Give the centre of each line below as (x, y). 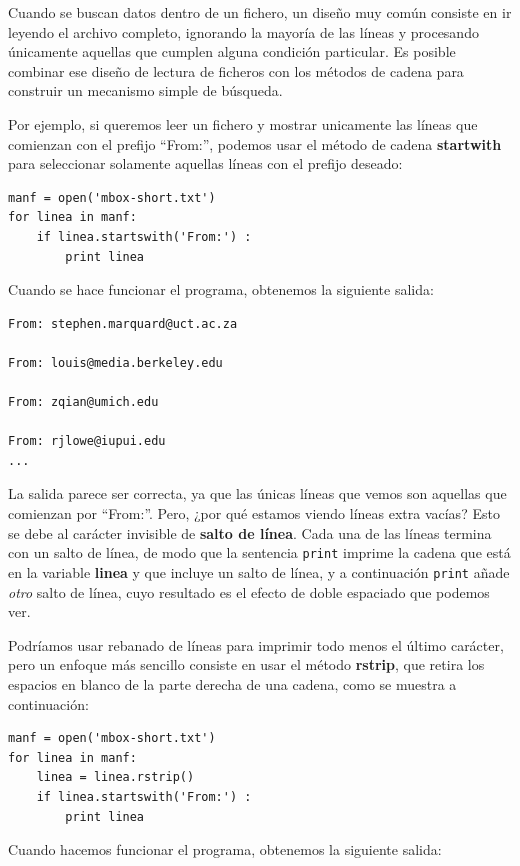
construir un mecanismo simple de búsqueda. (145, 90)
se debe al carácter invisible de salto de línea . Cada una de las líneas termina (250, 532)
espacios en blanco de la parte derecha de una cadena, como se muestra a (232, 683)
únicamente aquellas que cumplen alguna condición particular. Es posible (232, 51)
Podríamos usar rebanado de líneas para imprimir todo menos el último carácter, (256, 644)
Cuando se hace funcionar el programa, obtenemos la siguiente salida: (221, 289)
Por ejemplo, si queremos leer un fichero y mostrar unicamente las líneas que (243, 123)
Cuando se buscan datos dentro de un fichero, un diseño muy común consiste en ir (260, 12)
